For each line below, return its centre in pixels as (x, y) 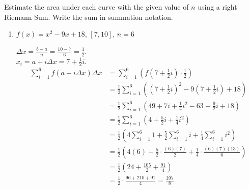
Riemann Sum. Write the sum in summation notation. (89, 17)
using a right (217, 7)
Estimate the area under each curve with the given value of (96, 7)
